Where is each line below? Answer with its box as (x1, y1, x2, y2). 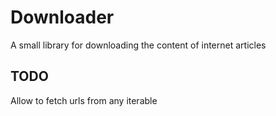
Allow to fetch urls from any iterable (10, 94, 158, 106)
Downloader (10, 6, 115, 29)
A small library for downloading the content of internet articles (10, 39, 267, 51)
